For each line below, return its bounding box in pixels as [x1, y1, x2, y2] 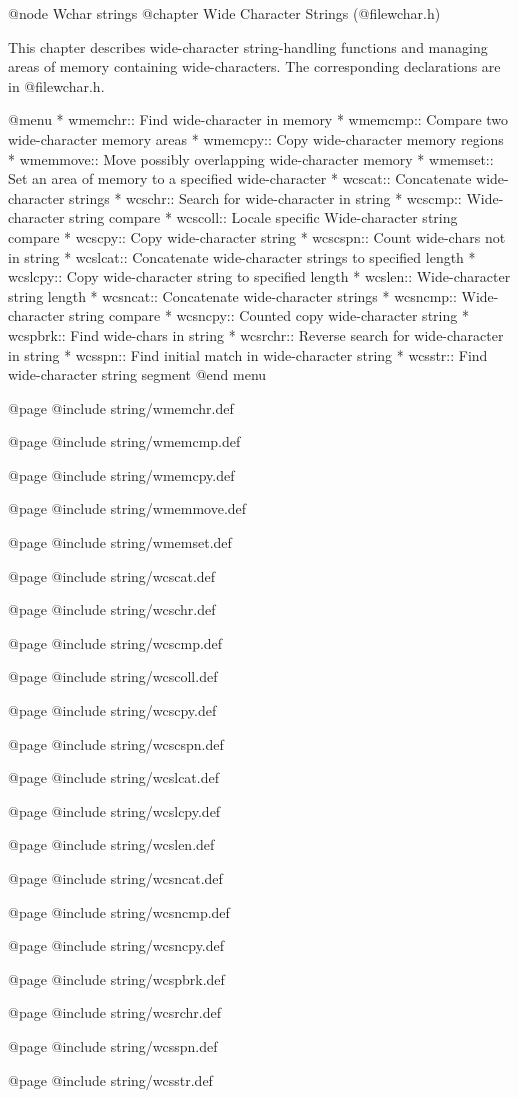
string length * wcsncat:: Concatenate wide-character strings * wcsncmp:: [8, 285, 457, 306]
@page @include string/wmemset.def [8, 532, 232, 553]
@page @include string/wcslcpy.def [8, 800, 221, 821]
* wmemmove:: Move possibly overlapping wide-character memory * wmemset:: [8, 148, 494, 169]
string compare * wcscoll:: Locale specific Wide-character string [69, 207, 458, 228]
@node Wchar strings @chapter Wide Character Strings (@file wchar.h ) [8, 3, 441, 23]
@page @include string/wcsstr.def [8, 1069, 213, 1090]
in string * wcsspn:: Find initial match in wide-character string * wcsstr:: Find [8, 344, 488, 365]
